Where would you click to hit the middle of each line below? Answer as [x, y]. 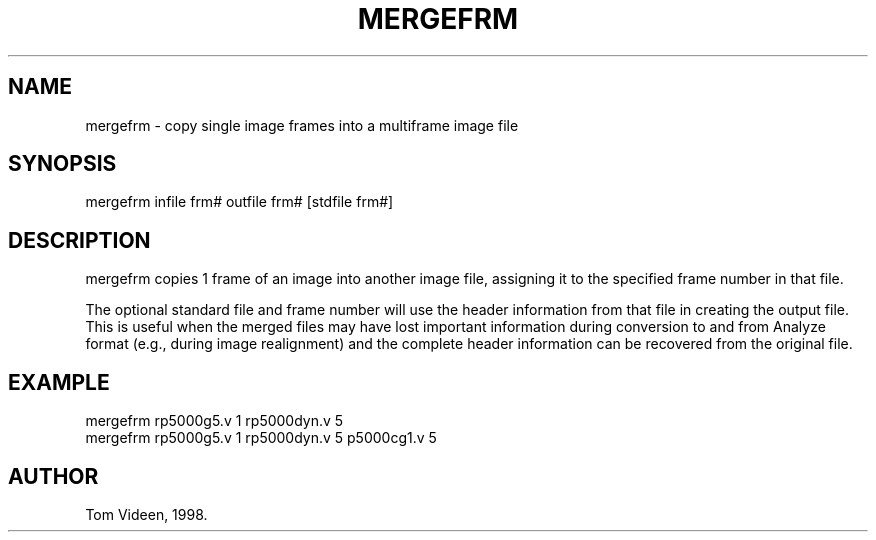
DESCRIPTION [79, 240]
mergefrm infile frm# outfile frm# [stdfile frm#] [239, 202]
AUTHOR [53, 476]
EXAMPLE [59, 382]
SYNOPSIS [62, 164]
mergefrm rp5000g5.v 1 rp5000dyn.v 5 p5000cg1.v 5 [261, 438]
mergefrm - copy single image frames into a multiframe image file [302, 125]
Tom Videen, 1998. [146, 514]
